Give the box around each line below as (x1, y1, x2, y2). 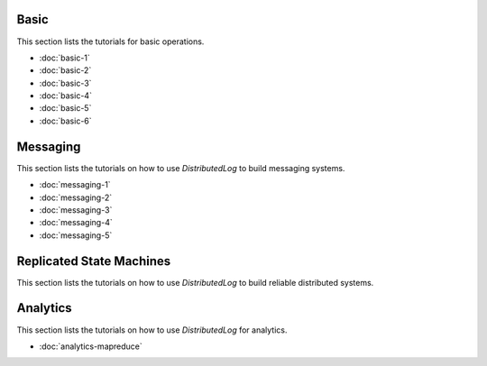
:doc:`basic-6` (39, 115, 92, 126)
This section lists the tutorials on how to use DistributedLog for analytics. (16, 325, 288, 335)
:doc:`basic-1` (39, 52, 90, 63)
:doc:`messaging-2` (39, 192, 113, 203)
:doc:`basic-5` (39, 103, 92, 114)
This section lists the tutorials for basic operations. (16, 36, 205, 47)
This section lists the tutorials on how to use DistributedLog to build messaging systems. (16, 162, 345, 173)
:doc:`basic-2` (39, 65, 92, 76)
